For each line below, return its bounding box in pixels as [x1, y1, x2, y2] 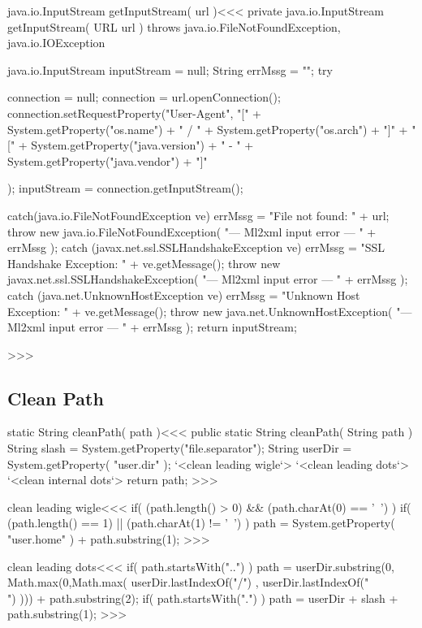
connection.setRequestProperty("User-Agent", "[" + [7, 104, 261, 121]
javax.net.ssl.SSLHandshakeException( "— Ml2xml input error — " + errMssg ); [7, 271, 408, 288]
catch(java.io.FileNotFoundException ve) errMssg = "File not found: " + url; [7, 206, 390, 223]
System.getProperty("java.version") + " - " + [31, 136, 254, 154]
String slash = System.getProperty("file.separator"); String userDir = [7, 440, 352, 457]
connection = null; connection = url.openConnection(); [7, 89, 281, 106]
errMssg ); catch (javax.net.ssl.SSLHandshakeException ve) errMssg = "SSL [7, 239, 385, 256]
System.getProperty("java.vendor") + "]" [7, 152, 208, 169]
